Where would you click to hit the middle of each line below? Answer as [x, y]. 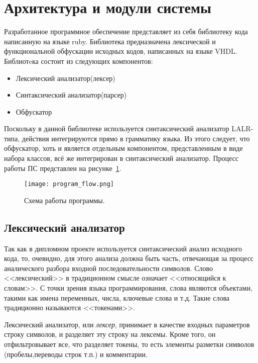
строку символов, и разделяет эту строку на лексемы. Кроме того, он [110, 334]
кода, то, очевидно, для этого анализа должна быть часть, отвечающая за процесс [129, 258]
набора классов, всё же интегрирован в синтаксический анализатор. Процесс [121, 158]
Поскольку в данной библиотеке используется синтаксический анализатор [117, 128]
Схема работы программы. [64, 200]
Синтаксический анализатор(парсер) [71, 95]
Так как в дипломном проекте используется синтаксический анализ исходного [123, 248]
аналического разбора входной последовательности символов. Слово [109, 268]
